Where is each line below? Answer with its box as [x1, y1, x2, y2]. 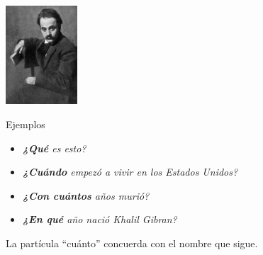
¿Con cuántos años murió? [22, 188, 150, 203]
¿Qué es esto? [22, 140, 86, 155]
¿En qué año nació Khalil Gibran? [22, 212, 177, 227]
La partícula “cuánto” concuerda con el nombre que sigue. [6, 235, 258, 250]
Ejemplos [6, 117, 45, 132]
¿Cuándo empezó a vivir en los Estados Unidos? [22, 164, 238, 179]
